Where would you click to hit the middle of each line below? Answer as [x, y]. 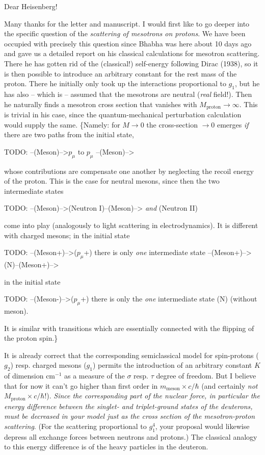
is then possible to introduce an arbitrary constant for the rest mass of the [121, 73]
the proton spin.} [31, 338]
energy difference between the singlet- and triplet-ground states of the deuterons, [128, 406]
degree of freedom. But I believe [206, 376]
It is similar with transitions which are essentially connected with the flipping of [129, 328]
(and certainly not [230, 385]
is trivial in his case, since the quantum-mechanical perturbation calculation [123, 114]
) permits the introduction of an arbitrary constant [172, 365]
